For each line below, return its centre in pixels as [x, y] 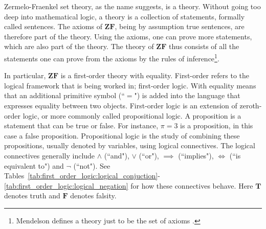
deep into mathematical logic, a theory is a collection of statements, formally [125, 16]
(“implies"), [196, 155]
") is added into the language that [187, 95]
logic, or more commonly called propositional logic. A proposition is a [132, 115]
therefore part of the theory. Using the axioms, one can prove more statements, [128, 36]
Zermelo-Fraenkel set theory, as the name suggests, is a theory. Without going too [132, 6]
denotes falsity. [93, 196]
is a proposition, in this [217, 125]
